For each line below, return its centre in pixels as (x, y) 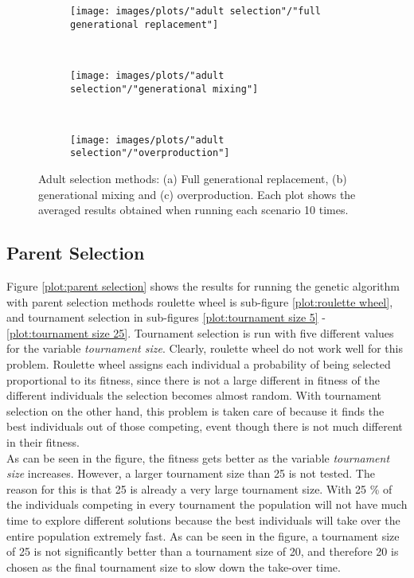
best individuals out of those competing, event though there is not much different (205, 426)
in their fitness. (43, 442)
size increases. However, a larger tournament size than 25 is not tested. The (191, 473)
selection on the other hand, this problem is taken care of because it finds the (195, 410)
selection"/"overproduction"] (150, 153)
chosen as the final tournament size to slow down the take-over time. (174, 566)
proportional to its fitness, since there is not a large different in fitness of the (193, 379)
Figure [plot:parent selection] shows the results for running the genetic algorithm (203, 286)
